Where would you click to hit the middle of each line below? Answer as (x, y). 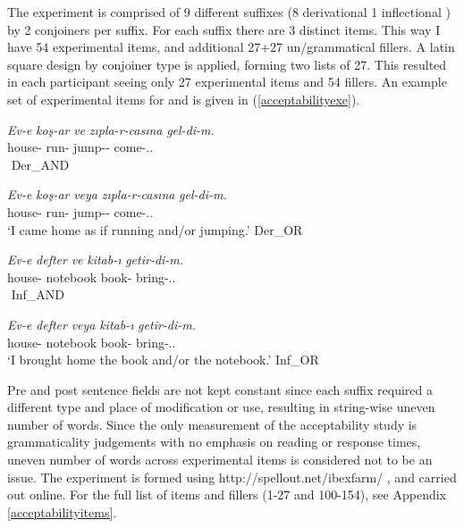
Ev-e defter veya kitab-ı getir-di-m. (102, 324)
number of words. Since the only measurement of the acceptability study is (212, 424)
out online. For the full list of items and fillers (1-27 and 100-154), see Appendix (227, 494)
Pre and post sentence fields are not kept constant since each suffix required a (220, 389)
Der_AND (40, 164)
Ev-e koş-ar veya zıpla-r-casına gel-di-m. (117, 194)
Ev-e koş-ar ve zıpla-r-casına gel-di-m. (111, 129)
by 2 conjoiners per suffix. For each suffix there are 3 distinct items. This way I (224, 29)
